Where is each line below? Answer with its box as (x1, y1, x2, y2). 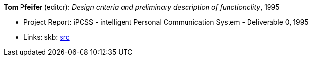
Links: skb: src (23, 33, 70, 41)
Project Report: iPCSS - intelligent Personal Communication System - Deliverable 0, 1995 (23, 18, 309, 26)
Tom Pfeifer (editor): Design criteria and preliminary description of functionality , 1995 (4, 3, 280, 11)
